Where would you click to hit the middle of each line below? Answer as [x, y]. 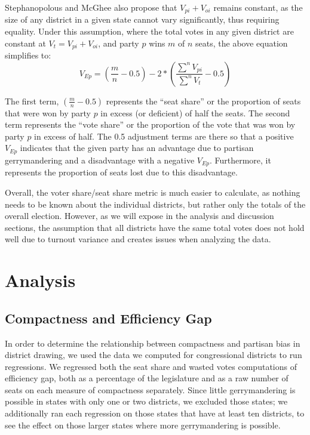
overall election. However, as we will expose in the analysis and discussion [139, 216]
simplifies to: [28, 55]
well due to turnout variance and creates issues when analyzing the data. [138, 239]
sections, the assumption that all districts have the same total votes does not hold [155, 227]
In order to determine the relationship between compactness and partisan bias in [153, 343]
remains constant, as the [258, 7]
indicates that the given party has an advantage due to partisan [137, 148]
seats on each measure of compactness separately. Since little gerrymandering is [150, 389]
